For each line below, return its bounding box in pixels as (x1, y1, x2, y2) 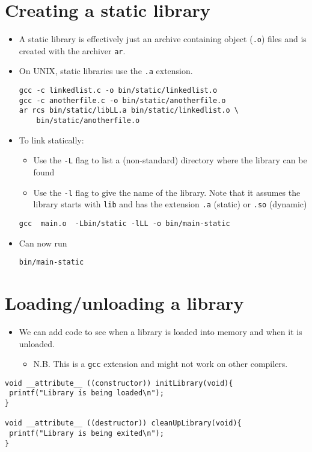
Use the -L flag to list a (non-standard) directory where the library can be (33, 154, 307, 166)
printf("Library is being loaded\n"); (9, 389, 164, 398)
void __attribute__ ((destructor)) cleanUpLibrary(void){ (5, 419, 242, 428)
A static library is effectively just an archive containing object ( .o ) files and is (19, 33, 307, 45)
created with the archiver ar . (19, 44, 126, 57)
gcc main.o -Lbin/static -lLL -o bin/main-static (19, 219, 230, 228)
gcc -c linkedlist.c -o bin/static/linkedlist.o (19, 86, 218, 95)
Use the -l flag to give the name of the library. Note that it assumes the (33, 186, 301, 198)
